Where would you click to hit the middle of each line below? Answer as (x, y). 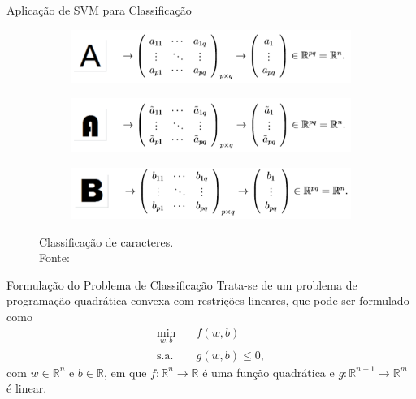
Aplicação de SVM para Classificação (99, 10)
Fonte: (54, 257)
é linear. (27, 388)
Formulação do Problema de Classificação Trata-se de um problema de (182, 284)
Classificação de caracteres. (106, 241)
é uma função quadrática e (269, 372)
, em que (125, 372)
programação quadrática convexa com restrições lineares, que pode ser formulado (208, 300)
